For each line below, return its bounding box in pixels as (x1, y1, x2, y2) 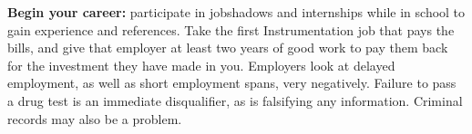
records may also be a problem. (7, 109, 182, 128)
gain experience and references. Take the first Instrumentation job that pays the (7, 20, 455, 39)
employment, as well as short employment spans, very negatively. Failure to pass (7, 73, 457, 92)
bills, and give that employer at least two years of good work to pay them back (7, 38, 448, 57)
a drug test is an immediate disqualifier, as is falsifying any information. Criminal (7, 91, 463, 110)
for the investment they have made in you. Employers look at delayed (7, 55, 395, 74)
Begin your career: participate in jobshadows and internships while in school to (7, 3, 466, 21)
